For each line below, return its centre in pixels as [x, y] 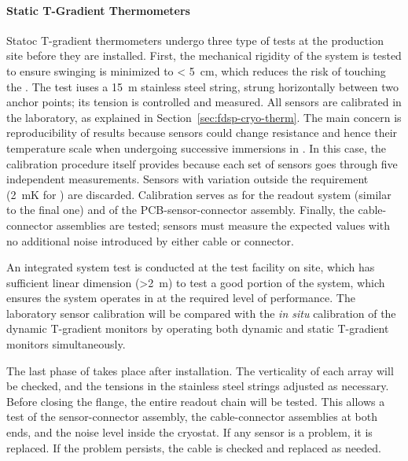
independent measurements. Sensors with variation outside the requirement [187, 179]
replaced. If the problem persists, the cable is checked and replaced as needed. [194, 447]
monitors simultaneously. [66, 344]
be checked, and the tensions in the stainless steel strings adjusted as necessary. [198, 386]
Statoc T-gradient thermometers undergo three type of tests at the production [195, 40]
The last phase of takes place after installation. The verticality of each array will [200, 370]
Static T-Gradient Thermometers [98, 10]
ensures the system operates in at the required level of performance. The [181, 298]
